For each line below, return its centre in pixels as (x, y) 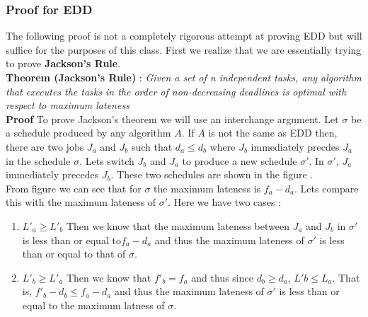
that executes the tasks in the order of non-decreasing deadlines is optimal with (176, 91)
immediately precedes (52, 174)
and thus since (222, 277)
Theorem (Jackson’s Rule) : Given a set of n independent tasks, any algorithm (184, 77)
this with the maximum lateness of (81, 202)
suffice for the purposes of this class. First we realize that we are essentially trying (184, 49)
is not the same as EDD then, (273, 133)
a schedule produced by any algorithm (88, 133)
